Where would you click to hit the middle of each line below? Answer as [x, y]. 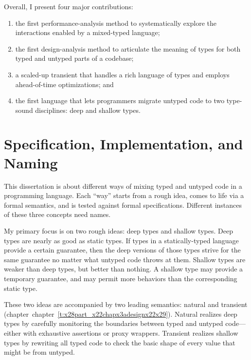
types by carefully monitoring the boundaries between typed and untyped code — [125, 323]
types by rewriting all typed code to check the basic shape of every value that [120, 342]
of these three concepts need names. [57, 214]
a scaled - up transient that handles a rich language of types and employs [122, 74]
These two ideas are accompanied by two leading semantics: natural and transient [126, 304]
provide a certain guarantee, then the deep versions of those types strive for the [122, 250]
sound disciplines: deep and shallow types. [78, 110]
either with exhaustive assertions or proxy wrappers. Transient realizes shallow [121, 333]
